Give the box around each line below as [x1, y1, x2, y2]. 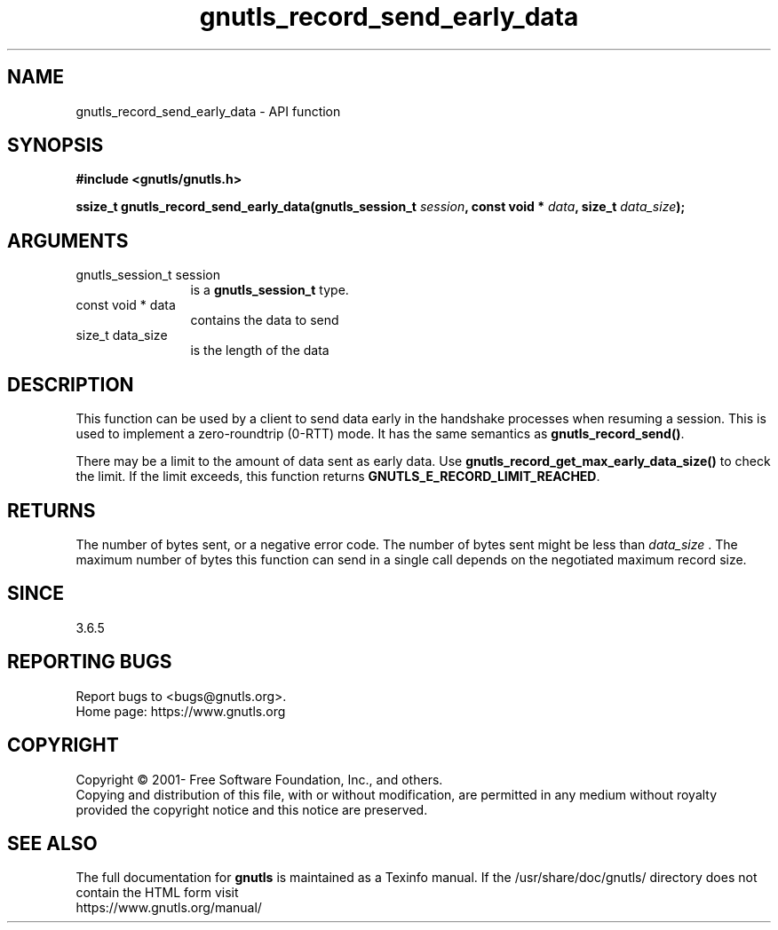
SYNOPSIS [7, 134, 104, 157]
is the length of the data [190, 343, 329, 359]
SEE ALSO [7, 831, 98, 855]
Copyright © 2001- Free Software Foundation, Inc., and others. [75, 771, 443, 787]
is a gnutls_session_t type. [190, 282, 349, 298]
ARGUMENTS [7, 229, 129, 252]
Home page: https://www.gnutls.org [75, 703, 286, 719]
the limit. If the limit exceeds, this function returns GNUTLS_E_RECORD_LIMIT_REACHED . [75, 469, 600, 485]
